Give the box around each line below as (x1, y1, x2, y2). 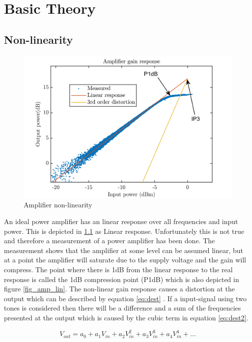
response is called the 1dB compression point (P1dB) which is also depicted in (4, 274, 239, 284)
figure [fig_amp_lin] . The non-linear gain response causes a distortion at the (4, 284, 235, 294)
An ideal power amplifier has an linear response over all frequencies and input (4, 216, 238, 227)
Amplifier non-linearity (24, 199, 92, 210)
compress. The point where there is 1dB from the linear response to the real (4, 264, 233, 274)
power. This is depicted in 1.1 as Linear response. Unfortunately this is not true (4, 226, 245, 236)
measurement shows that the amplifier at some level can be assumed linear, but (4, 245, 244, 255)
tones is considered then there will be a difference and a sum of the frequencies (4, 303, 241, 313)
